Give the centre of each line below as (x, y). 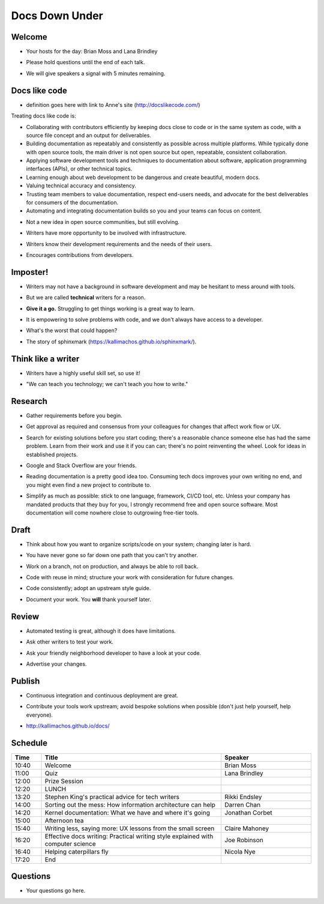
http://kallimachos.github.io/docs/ (68, 726)
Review (25, 616)
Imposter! (30, 272)
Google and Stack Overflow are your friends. (82, 466)
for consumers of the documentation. (72, 203)
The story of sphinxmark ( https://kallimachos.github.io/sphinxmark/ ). (111, 342)
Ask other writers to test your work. (70, 642)
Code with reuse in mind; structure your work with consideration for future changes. (130, 577)
